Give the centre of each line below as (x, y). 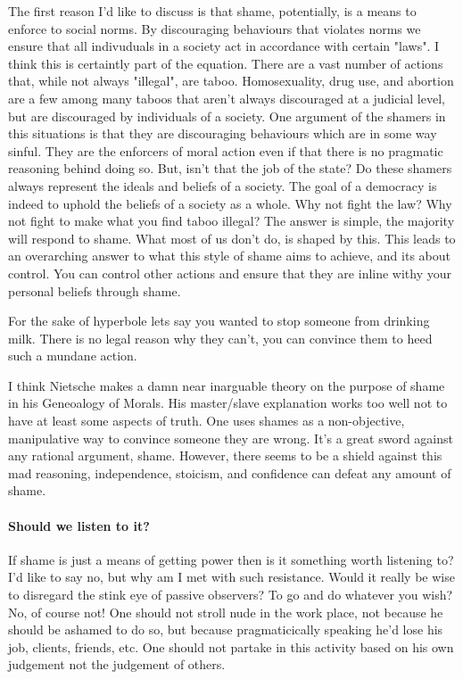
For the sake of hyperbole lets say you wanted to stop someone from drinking (219, 321)
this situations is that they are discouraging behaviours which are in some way (223, 133)
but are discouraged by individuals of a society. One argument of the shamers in (227, 116)
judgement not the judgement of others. (117, 664)
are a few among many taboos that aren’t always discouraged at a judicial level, (227, 98)
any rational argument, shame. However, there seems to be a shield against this (225, 455)
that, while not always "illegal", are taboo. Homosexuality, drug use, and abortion (231, 81)
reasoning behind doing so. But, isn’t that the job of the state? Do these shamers (230, 168)
